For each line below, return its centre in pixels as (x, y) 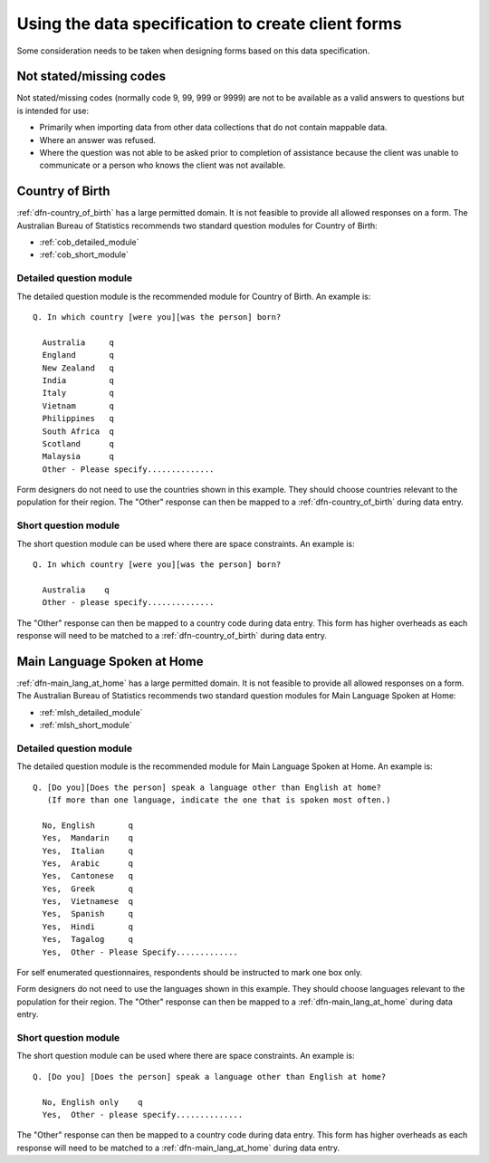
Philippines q (78, 418)
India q (78, 380)
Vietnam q (78, 406)
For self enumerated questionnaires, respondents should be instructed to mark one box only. (190, 973)
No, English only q (92, 1102)
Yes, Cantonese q (88, 876)
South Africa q (78, 431)
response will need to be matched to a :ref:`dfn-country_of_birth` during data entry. (172, 635)
